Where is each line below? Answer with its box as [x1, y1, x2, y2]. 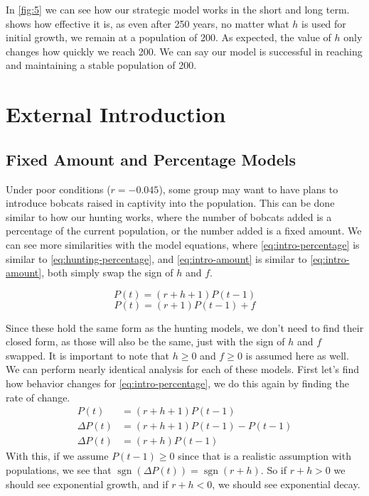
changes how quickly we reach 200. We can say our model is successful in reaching [6, 43, 363, 58]
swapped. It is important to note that [6, 347, 170, 362]
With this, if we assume [6, 448, 109, 463]
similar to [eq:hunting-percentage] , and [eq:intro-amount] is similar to [6, 251, 307, 266]
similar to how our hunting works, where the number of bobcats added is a [6, 209, 332, 224]
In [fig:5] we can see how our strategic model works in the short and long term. [6, 2, 350, 16]
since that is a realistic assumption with [178, 448, 351, 463]
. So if [260, 462, 287, 477]
